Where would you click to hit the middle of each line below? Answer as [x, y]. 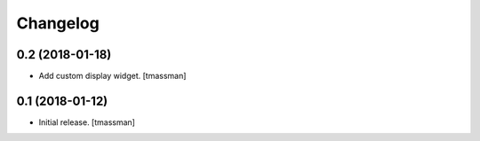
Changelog [58, 23]
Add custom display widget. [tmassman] [112, 76]
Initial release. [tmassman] [87, 122]
